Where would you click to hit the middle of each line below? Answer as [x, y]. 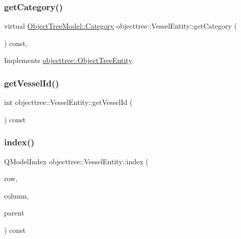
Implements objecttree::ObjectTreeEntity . [69, 60]
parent [14, 213]
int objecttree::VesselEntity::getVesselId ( [68, 102]
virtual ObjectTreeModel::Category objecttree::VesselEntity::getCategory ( [120, 26]
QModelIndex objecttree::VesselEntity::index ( [76, 161]
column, [17, 195]
